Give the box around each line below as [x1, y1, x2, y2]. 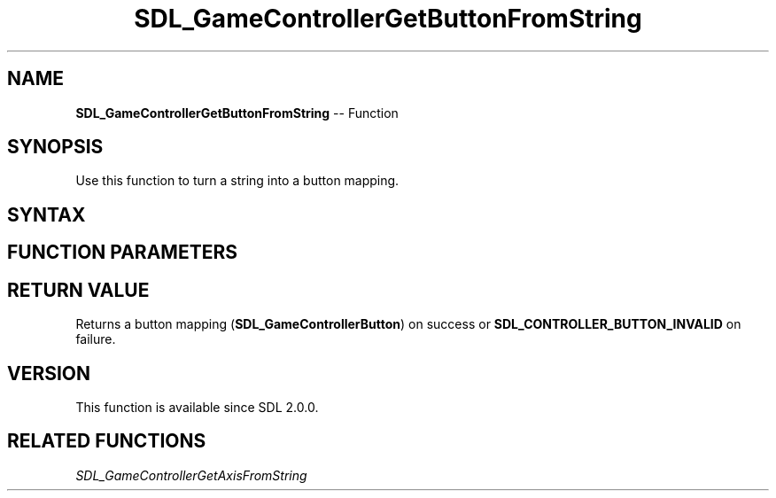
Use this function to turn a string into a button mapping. [75, 173, 400, 189]
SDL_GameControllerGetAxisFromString [75, 467, 307, 483]
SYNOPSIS [7, 136, 104, 159]
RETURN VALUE [7, 278, 150, 301]
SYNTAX [7, 203, 86, 226]
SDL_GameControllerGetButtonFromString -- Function [75, 105, 399, 121]
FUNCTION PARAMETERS [7, 241, 237, 264]
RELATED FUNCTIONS [7, 430, 206, 453]
